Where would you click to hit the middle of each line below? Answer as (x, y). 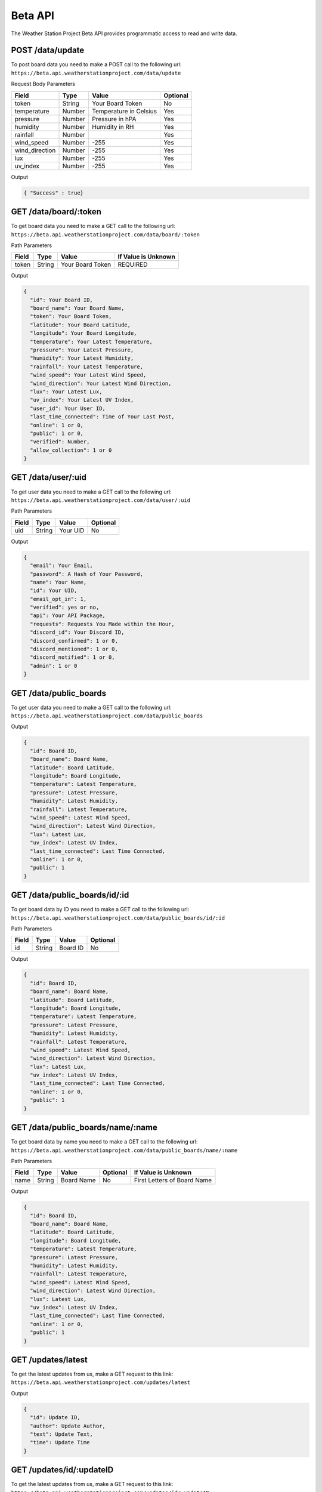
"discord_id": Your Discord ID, (77, 632)
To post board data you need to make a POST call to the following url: (96, 64)
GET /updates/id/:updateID (62, 1470)
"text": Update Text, (62, 1434)
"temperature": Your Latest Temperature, (92, 341)
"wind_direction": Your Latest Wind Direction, (101, 383)
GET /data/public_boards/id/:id (70, 895)
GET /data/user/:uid (49, 477)
